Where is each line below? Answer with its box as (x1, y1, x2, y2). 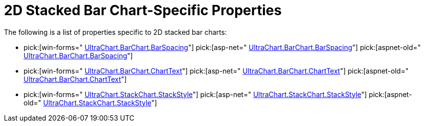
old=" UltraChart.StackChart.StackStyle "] (24, 98, 157, 107)
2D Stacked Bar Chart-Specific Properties (4, 2, 282, 19)
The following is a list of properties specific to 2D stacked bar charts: (4, 27, 227, 36)
